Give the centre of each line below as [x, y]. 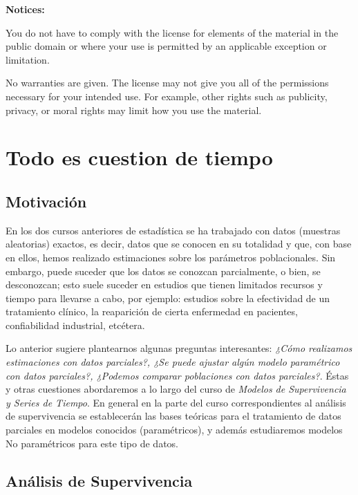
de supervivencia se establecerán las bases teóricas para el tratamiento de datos [173, 416]
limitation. [28, 59]
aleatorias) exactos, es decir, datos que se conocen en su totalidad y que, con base [179, 244]
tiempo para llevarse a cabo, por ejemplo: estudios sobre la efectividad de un [168, 298]
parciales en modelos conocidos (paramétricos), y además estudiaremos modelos [174, 430]
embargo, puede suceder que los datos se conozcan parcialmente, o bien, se [163, 271]
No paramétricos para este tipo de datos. [92, 443]
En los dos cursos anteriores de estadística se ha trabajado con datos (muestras [173, 230]
